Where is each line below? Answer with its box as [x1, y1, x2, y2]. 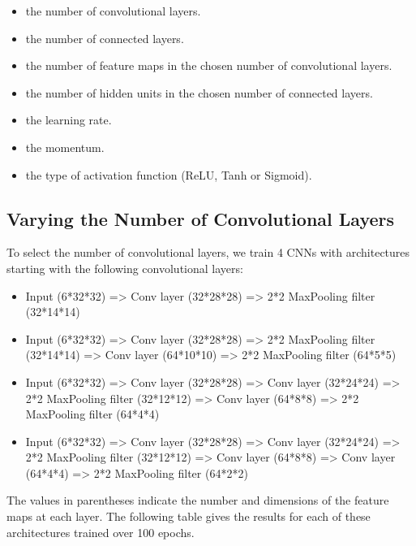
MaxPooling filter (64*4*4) [25, 405, 160, 422]
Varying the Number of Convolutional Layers [6, 206, 395, 231]
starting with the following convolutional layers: [6, 259, 243, 276]
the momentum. [25, 138, 105, 155]
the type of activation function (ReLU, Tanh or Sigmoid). [25, 166, 312, 183]
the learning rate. [25, 111, 112, 128]
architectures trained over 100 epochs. [6, 523, 195, 540]
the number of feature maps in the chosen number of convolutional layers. [25, 57, 392, 74]
